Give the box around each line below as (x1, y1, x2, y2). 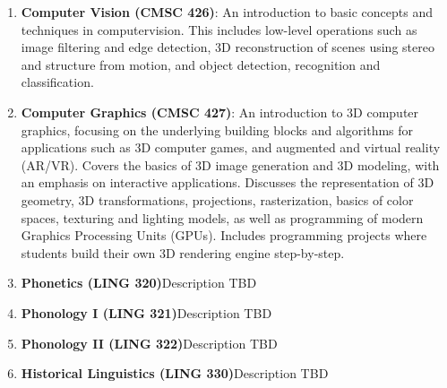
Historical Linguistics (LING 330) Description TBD (21, 364, 329, 383)
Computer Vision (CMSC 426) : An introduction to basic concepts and (21, 3, 434, 21)
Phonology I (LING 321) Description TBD (21, 303, 272, 322)
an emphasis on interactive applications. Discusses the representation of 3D (21, 173, 434, 192)
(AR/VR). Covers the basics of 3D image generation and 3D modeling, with (21, 155, 440, 174)
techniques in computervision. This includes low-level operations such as (21, 20, 417, 39)
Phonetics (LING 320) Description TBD (21, 273, 257, 292)
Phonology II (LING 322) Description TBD (21, 333, 278, 352)
